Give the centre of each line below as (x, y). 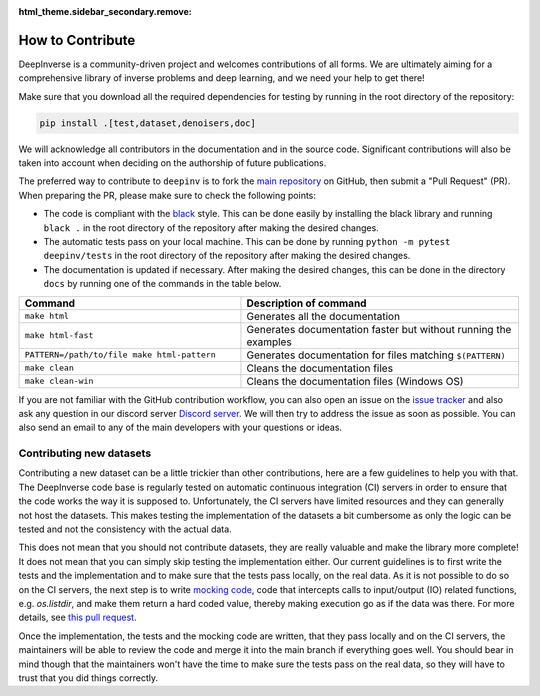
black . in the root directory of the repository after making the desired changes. (211, 227)
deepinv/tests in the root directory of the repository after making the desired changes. (227, 256)
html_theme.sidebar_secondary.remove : (105, 11)
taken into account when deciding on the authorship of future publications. (172, 163)
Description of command (306, 303)
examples (269, 342)
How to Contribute (77, 40)
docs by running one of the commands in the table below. (162, 284)
